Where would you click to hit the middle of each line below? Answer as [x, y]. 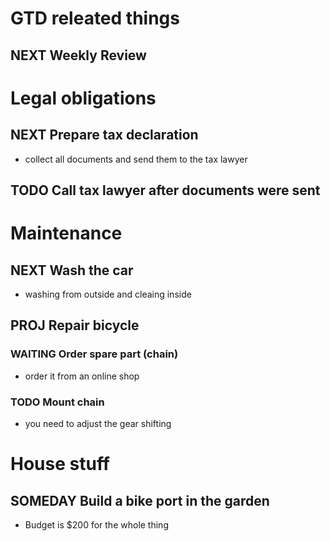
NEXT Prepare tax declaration [104, 135]
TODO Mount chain [57, 402]
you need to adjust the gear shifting [98, 423]
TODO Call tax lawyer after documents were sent [165, 190]
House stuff [60, 464]
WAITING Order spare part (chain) [94, 354]
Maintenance [66, 233]
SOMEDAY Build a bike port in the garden [140, 500]
